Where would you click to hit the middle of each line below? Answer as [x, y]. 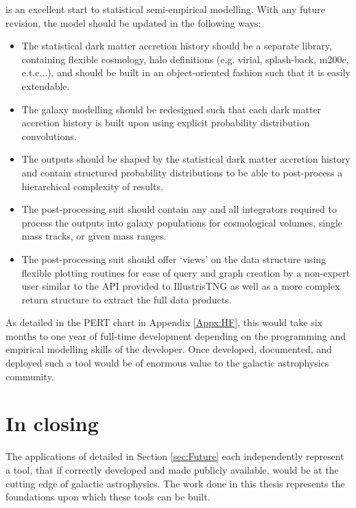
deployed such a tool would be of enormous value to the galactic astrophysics [167, 363]
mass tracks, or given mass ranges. [94, 236]
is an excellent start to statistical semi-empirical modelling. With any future [165, 9]
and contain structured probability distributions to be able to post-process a [182, 172]
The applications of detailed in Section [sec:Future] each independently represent [175, 456]
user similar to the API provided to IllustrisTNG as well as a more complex [181, 286]
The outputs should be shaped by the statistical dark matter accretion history [186, 159]
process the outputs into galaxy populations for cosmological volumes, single [182, 222]
